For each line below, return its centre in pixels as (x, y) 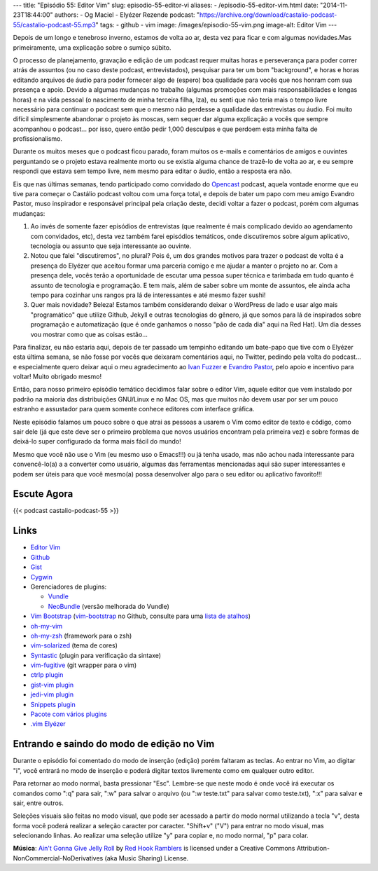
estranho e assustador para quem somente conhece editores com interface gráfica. (134, 409)
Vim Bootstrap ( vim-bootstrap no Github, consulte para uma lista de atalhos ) (141, 616)
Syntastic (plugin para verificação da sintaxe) (96, 655)
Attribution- (313, 849)
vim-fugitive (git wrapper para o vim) (84, 665)
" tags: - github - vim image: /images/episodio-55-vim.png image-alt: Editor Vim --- (216, 25)
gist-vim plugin (52, 685)
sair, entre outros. (38, 803)
